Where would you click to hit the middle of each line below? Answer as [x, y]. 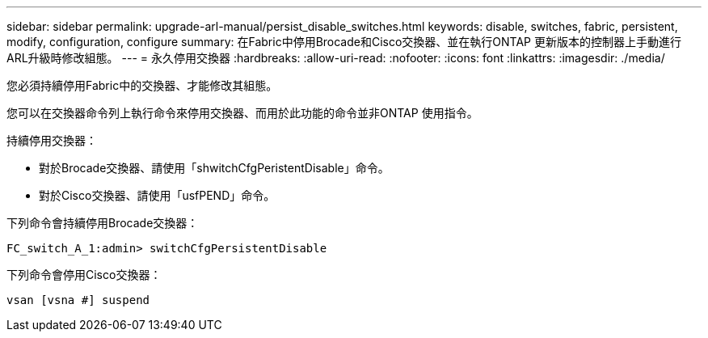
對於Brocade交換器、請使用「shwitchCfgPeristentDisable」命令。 [214, 168]
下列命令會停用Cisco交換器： [84, 275]
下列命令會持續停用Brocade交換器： [103, 223]
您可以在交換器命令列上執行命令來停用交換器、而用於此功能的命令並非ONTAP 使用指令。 [242, 113]
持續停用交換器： [52, 140]
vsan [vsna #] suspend [78, 300]
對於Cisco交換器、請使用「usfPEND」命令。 [157, 195]
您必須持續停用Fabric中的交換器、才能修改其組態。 [142, 85]
